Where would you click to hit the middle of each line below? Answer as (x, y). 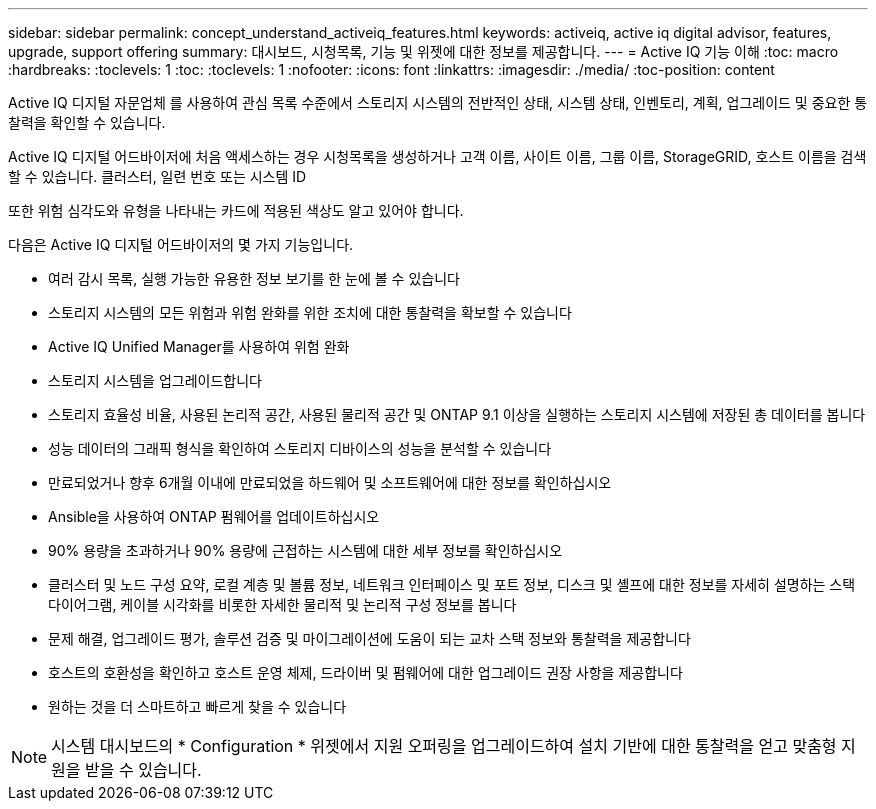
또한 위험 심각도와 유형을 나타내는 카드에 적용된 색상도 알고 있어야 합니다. (236, 210)
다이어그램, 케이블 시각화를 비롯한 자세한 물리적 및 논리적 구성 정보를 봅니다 (282, 604)
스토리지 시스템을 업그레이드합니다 (155, 380)
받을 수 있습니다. (143, 770)
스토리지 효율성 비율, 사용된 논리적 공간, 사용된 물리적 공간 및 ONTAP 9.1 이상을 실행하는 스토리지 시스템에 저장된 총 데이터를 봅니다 (457, 414)
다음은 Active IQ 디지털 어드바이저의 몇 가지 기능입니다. (181, 244)
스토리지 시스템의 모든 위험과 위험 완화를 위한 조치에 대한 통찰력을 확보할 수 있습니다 (310, 312)
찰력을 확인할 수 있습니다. (87, 122)
